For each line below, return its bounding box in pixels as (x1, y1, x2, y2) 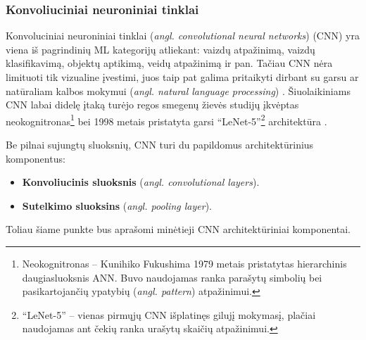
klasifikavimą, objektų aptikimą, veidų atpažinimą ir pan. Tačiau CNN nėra (6, 56, 333, 70)
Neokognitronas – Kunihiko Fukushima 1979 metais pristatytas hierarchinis (22, 256, 347, 270)
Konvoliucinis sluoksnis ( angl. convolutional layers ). (22, 175, 260, 189)
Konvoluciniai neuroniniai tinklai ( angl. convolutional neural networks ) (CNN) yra (6, 28, 360, 43)
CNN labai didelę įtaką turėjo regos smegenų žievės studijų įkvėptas (6, 97, 299, 112)
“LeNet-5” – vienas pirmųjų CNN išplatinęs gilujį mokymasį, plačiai (22, 307, 316, 322)
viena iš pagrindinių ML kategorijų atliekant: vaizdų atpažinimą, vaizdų (6, 42, 315, 56)
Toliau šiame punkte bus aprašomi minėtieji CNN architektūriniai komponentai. (6, 222, 351, 237)
